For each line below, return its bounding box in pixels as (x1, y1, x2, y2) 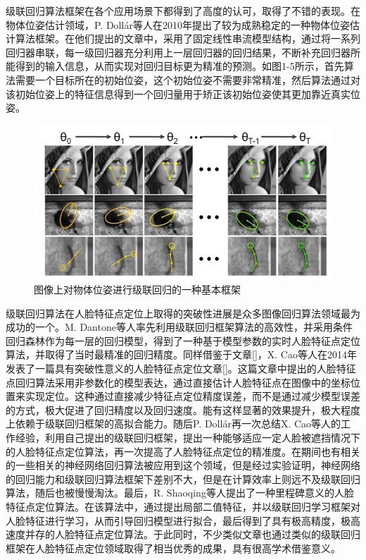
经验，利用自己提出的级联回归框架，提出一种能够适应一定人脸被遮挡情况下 (15, 430, 360, 445)
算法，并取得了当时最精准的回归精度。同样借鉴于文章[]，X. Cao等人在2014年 (6, 347, 357, 362)
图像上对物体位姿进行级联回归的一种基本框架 (34, 282, 241, 297)
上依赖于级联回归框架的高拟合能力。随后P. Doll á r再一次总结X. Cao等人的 (6, 416, 341, 431)
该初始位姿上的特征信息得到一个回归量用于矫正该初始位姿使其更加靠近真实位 (6, 86, 360, 101)
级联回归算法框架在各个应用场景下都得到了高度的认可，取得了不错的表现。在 (6, 4, 360, 18)
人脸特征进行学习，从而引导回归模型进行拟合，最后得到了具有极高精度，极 (6, 513, 351, 528)
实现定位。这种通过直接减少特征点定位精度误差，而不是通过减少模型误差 (25, 389, 360, 403)
